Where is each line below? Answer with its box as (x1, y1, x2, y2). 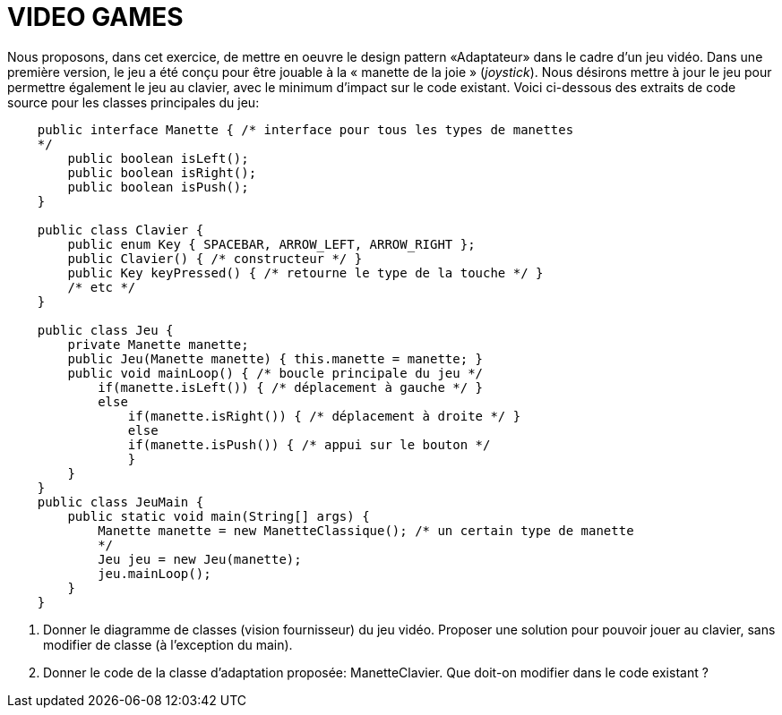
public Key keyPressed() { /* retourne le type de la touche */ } (67, 265, 544, 280)
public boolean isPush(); (67, 179, 249, 194)
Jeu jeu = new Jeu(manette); (98, 551, 302, 566)
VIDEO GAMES (7, 2, 184, 32)
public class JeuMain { (37, 494, 204, 509)
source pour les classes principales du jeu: (7, 94, 260, 110)
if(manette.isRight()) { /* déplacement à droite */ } (127, 408, 521, 423)
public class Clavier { (37, 222, 204, 237)
